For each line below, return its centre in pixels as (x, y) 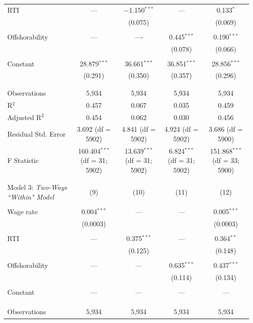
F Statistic (23, 160)
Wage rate (23, 211)
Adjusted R (24, 117)
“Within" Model (31, 196)
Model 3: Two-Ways (37, 187)
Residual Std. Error (36, 134)
